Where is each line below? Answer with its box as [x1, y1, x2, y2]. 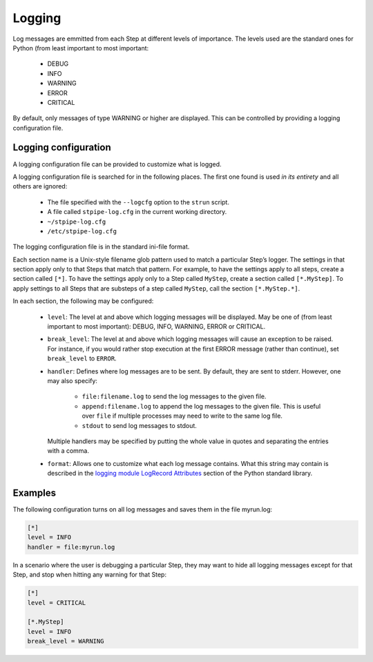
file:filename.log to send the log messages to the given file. [82, 392, 267, 400]
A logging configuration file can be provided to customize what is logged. [12, 159, 222, 168]
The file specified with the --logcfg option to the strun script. [47, 197, 229, 206]
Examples [12, 487, 57, 498]
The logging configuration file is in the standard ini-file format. [12, 242, 190, 251]
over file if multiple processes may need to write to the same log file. [82, 411, 283, 420]
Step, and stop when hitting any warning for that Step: [12, 570, 167, 579]
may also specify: [47, 377, 98, 384]
